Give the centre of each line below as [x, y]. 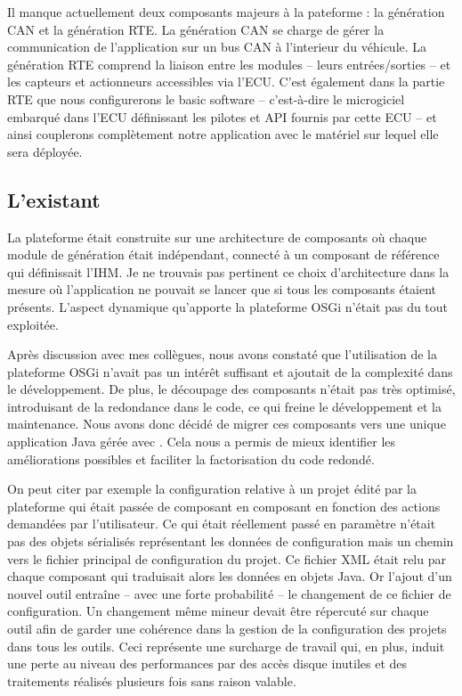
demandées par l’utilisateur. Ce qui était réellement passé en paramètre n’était [222, 524]
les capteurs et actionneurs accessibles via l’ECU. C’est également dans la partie [226, 82]
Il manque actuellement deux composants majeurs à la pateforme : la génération [226, 12]
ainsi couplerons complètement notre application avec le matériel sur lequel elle [223, 134]
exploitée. [33, 324]
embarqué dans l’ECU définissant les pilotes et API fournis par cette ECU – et [222, 116]
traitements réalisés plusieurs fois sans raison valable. [152, 680]
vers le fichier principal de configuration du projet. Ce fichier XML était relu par [227, 558]
